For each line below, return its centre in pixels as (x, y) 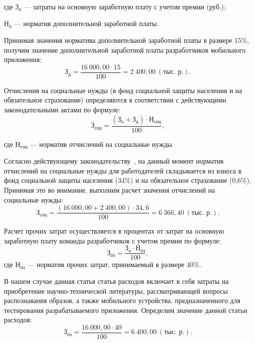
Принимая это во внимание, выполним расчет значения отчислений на (110, 189)
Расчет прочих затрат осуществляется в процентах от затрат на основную (114, 231)
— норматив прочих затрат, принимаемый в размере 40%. (114, 264)
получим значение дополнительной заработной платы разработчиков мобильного (125, 50)
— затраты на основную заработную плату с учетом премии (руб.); (125, 6)
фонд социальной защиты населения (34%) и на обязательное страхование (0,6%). (128, 180)
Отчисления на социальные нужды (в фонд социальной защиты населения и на (123, 90)
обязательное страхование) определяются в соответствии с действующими (115, 100)
